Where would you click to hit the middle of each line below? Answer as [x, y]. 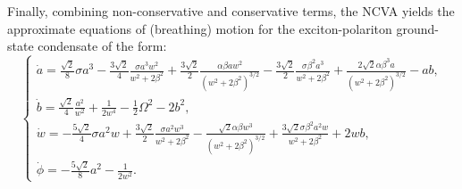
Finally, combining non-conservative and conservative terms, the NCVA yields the [231, 11]
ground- [417, 28]
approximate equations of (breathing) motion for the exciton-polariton [200, 28]
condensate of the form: [102, 46]
